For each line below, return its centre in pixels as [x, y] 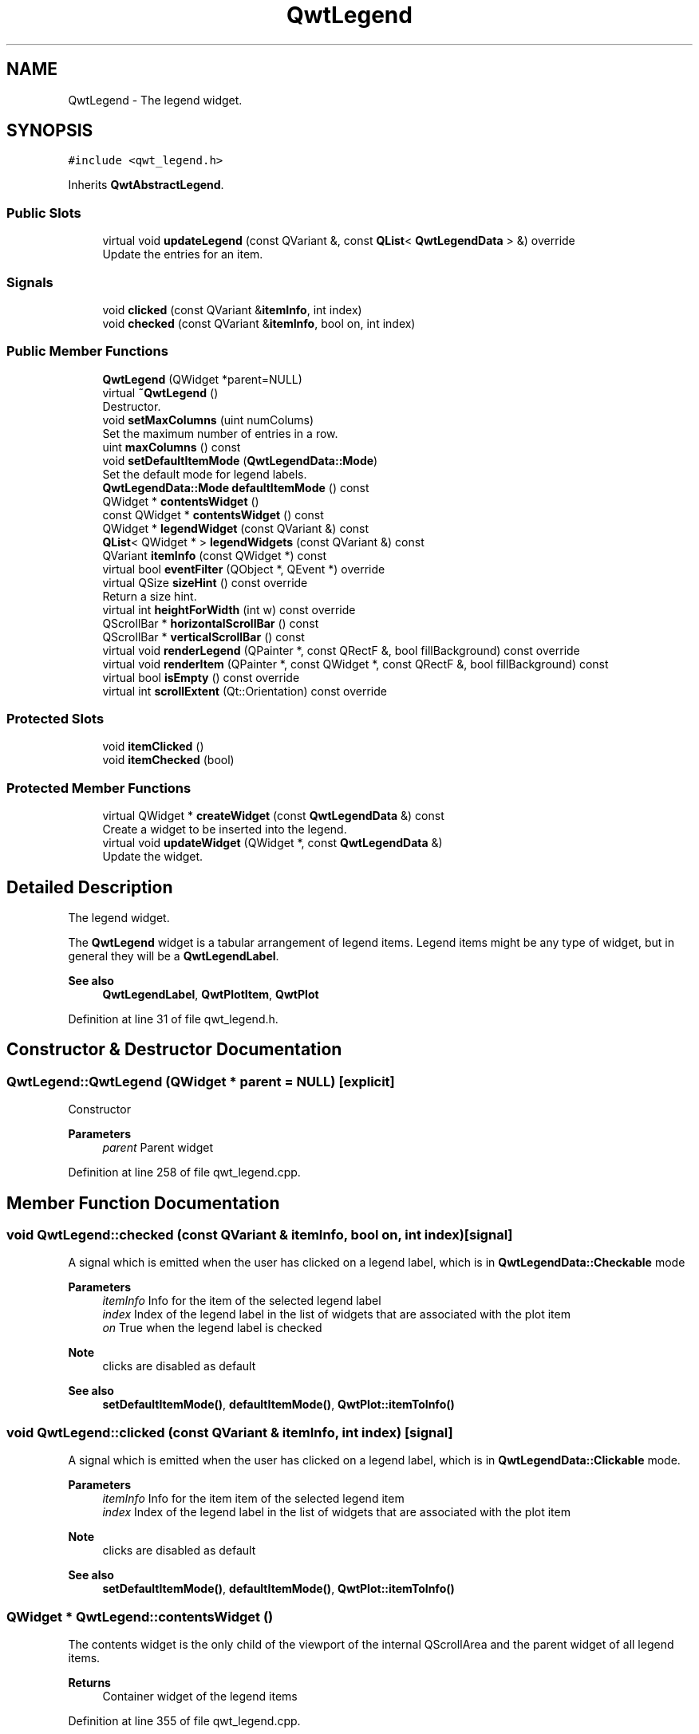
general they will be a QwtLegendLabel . [174, 956]
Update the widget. [153, 857]
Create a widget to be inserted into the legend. [225, 830]
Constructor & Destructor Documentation [174, 1050]
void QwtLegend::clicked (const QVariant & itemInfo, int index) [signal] [230, 1432]
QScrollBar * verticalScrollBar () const [203, 636]
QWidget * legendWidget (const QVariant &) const [236, 528]
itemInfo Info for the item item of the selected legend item [253, 1499]
